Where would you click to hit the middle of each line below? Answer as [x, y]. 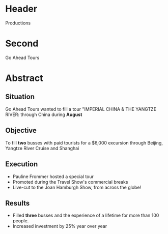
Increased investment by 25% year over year [60, 226]
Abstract [24, 78]
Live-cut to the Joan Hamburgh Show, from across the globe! [77, 187]
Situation [20, 97]
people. [21, 221]
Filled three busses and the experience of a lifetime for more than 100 [86, 215]
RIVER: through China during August [44, 114]
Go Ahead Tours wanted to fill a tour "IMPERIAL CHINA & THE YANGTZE [81, 109]
